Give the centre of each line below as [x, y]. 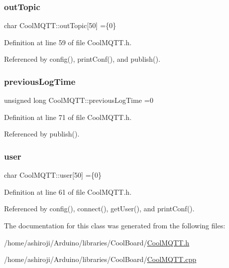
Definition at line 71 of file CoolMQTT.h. [68, 117]
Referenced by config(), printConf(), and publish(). [82, 59]
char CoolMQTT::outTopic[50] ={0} [60, 25]
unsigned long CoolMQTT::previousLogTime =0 [79, 100]
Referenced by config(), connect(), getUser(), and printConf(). [99, 209]
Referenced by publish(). [42, 134]
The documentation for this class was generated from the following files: [115, 225]
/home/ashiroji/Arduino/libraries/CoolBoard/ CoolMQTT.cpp [100, 259]
